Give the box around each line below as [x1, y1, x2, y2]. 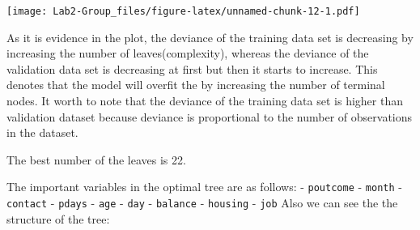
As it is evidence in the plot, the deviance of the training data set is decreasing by [6, 28, 414, 45]
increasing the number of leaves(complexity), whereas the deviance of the [6, 45, 369, 62]
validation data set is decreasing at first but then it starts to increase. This [6, 60, 378, 77]
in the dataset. [6, 124, 78, 141]
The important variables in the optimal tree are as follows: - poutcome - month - [6, 178, 402, 195]
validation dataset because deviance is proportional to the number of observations [6, 108, 413, 125]
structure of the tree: [6, 210, 110, 227]
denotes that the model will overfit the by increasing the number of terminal [6, 76, 385, 93]
